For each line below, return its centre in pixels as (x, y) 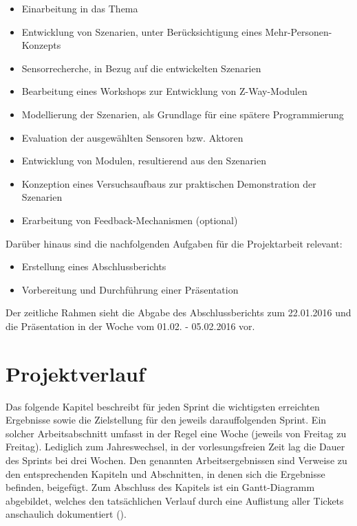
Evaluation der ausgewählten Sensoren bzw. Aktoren (132, 137)
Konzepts (41, 45)
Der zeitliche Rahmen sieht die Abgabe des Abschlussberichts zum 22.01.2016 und (178, 313)
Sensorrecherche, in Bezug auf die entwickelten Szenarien (141, 68)
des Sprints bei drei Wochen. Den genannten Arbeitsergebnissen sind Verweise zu (176, 460)
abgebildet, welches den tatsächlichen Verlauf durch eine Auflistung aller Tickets (175, 500)
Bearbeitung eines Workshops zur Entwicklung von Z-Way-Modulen (164, 91)
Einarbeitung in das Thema (80, 8)
